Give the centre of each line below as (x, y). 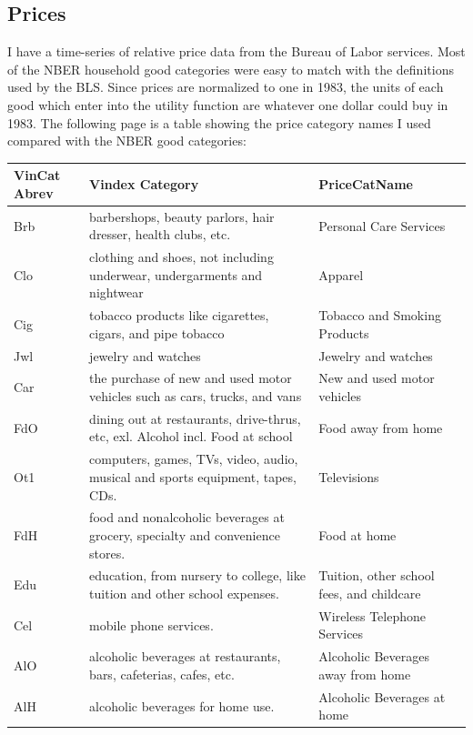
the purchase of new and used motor (191, 378)
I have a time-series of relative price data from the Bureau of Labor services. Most (236, 51)
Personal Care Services (382, 225)
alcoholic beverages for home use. (182, 705)
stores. (107, 553)
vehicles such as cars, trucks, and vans (196, 396)
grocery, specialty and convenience (185, 534)
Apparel (341, 274)
